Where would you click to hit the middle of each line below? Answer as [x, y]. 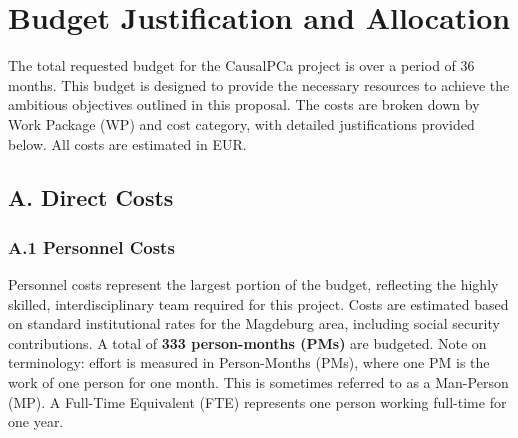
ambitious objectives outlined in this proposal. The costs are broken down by [244, 104]
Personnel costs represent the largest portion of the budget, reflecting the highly [253, 284]
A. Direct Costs [91, 197]
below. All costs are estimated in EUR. [127, 143]
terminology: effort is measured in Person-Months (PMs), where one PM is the [249, 362]
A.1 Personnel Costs [91, 246]
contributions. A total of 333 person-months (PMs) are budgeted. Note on [247, 342]
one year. [36, 421]
